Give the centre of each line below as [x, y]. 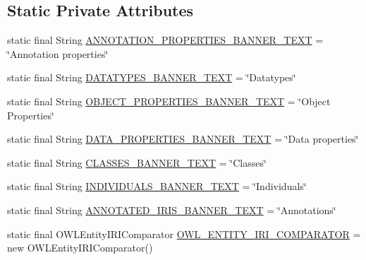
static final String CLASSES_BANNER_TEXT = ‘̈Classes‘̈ [137, 162]
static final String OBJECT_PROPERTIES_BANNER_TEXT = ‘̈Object [169, 101]
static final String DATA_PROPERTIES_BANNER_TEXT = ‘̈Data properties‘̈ [183, 139]
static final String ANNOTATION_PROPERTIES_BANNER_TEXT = [165, 40]
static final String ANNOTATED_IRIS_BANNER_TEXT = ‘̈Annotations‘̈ [172, 209]
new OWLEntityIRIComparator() [80, 248]
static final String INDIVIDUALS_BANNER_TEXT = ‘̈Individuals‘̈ [157, 186]
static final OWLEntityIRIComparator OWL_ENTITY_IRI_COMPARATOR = [184, 234]
